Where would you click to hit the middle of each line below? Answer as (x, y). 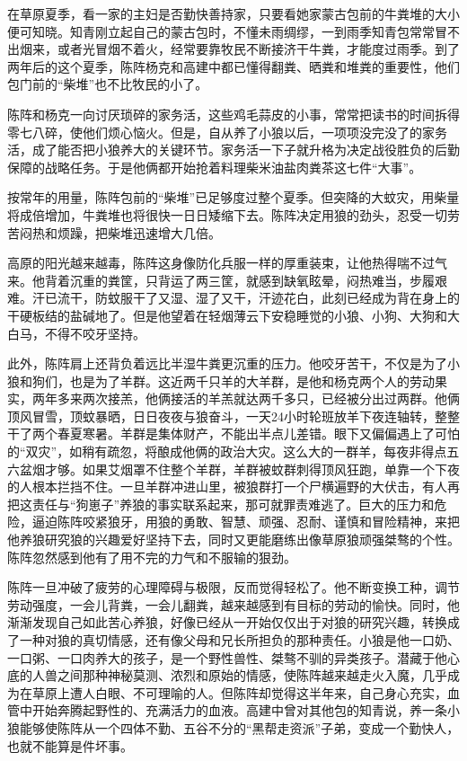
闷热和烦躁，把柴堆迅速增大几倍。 (120, 232)
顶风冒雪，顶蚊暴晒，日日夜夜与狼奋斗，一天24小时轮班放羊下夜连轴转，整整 (233, 416)
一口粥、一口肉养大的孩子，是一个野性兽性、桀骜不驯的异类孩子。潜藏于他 (227, 657)
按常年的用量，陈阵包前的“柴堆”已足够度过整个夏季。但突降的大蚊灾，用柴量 (233, 197)
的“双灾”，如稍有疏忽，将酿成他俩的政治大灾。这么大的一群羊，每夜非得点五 (233, 451)
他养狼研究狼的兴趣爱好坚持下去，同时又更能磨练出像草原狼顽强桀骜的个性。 (233, 540)
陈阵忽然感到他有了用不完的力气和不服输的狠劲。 (152, 557)
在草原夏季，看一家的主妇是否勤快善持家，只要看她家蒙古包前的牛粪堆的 (221, 13)
